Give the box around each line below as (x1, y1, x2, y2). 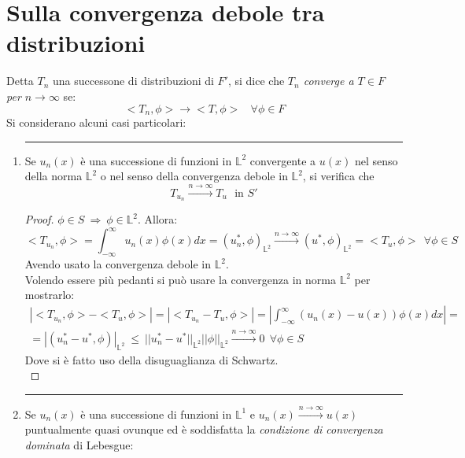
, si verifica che (302, 168, 375, 184)
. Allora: (138, 211, 178, 227)
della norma (24, 168, 83, 184)
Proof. (24, 211, 54, 227)
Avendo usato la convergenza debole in (24, 256, 211, 272)
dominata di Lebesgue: (24, 436, 134, 452)
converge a (303, 72, 354, 89)
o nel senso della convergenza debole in (100, 168, 288, 184)
